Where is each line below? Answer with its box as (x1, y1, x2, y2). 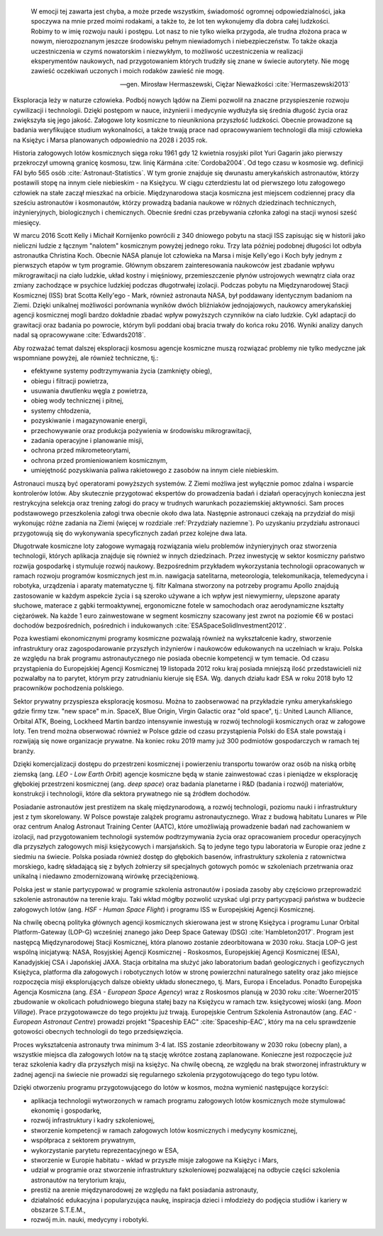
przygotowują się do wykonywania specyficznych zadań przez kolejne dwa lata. (13, 529, 248, 537)
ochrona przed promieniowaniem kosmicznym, (30, 456, 168, 464)
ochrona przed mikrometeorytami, (30, 446, 131, 454)
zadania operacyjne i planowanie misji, (30, 437, 144, 445)
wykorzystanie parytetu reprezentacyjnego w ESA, (30, 1146, 179, 1154)
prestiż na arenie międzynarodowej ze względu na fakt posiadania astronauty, (30, 1186, 259, 1194)
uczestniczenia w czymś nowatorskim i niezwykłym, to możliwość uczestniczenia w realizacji (30, 47, 304, 55)
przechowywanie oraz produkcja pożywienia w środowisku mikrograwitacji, (30, 426, 252, 434)
